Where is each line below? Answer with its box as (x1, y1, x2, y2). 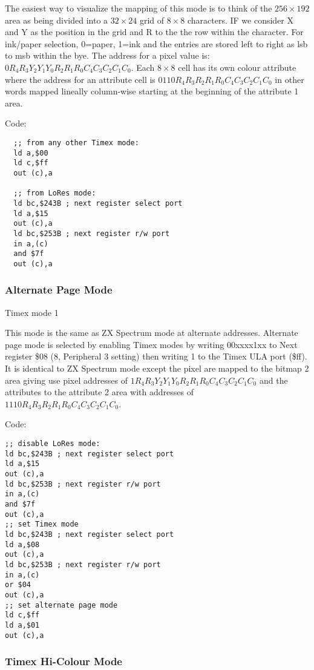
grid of (139, 13, 165, 26)
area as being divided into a (5, 13, 108, 26)
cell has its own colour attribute (178, 61, 296, 73)
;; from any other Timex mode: (13, 138, 139, 147)
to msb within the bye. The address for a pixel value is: (5, 49, 210, 62)
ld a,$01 (5, 620, 40, 629)
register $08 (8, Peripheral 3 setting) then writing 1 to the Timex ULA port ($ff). (5, 350, 307, 363)
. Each (131, 61, 155, 73)
